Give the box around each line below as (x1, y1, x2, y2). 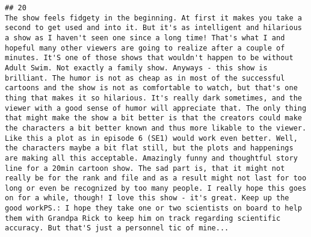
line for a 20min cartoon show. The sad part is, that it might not (5, 164, 285, 173)
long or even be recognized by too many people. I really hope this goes (5, 183, 307, 192)
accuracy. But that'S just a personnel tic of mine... (5, 224, 229, 233)
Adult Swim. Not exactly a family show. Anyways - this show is (5, 63, 268, 72)
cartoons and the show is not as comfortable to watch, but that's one (5, 84, 298, 93)
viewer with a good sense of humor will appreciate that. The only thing (5, 103, 307, 112)
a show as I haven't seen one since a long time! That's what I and (5, 33, 285, 42)
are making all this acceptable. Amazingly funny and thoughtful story (5, 153, 298, 162)
